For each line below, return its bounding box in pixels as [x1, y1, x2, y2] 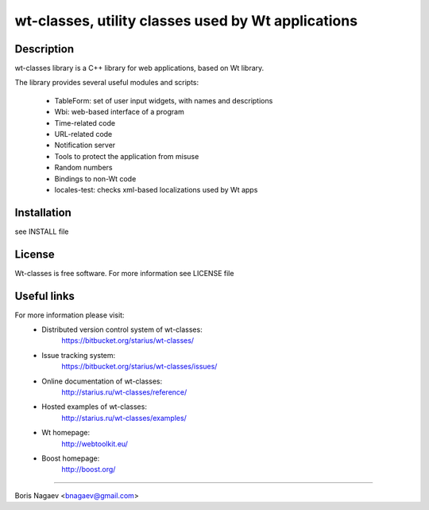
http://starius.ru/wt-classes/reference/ [61, 387, 187, 397]
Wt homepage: [41, 428, 91, 438]
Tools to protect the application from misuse [54, 151, 199, 161]
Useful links [14, 289, 75, 302]
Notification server [54, 140, 116, 150]
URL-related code [54, 130, 113, 139]
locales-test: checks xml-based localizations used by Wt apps [54, 185, 258, 194]
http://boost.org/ [61, 465, 116, 474]
